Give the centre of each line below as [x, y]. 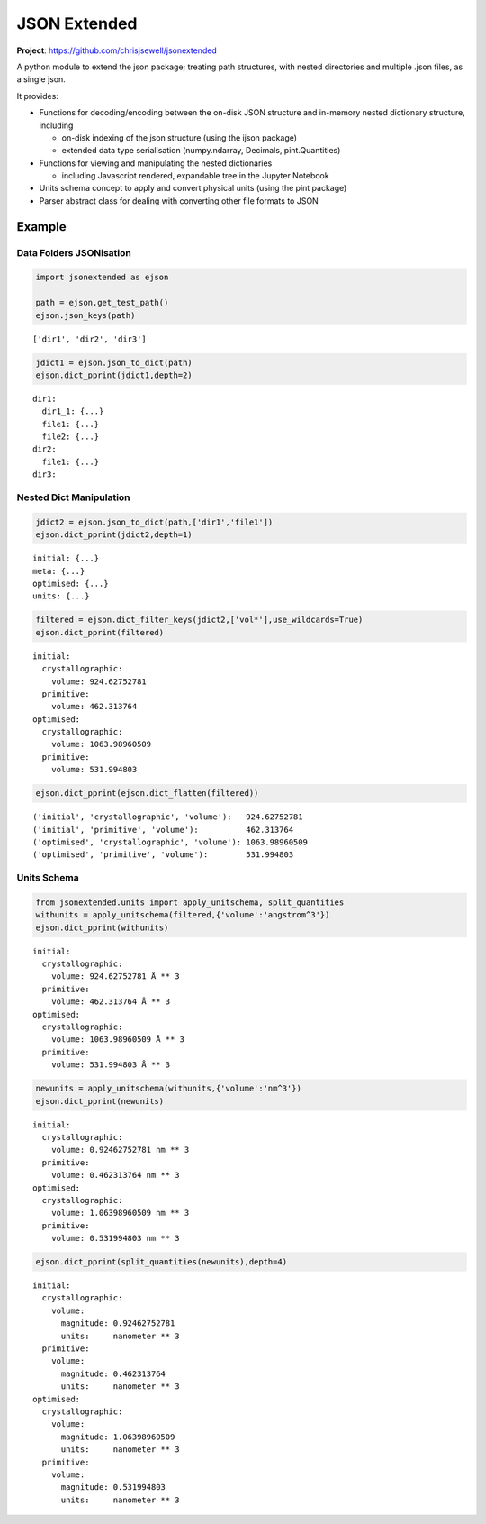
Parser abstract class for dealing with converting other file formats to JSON [179, 201]
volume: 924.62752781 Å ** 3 [115, 976]
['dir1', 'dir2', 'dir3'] [90, 339]
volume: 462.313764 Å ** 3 [111, 1002]
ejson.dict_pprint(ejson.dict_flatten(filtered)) [147, 794]
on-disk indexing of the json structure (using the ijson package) [179, 137]
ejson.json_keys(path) [85, 315]
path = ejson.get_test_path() [102, 303]
